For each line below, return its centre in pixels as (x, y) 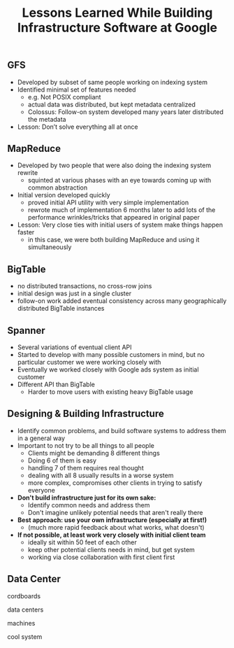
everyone (42, 490)
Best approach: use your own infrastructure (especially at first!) (112, 520)
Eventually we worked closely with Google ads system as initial (108, 369)
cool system (25, 636)
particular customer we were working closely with (89, 362)
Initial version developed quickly (64, 195)
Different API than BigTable (56, 385)
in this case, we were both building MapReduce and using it (114, 240)
